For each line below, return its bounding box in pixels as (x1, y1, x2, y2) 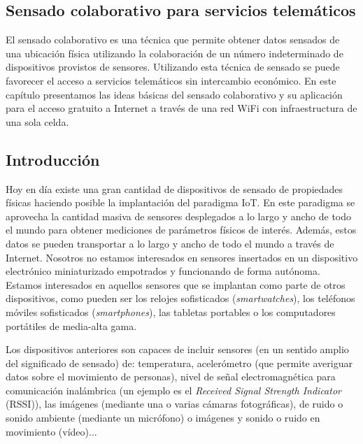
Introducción (6, 148, 100, 170)
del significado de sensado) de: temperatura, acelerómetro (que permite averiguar (6, 355, 353, 370)
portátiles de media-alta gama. (6, 318, 137, 333)
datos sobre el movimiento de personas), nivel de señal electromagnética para (6, 369, 336, 384)
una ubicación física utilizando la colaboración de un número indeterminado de (6, 45, 343, 60)
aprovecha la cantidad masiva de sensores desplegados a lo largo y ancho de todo (6, 208, 352, 223)
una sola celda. (6, 114, 69, 129)
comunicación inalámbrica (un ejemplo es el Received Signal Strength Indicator (6, 382, 341, 397)
